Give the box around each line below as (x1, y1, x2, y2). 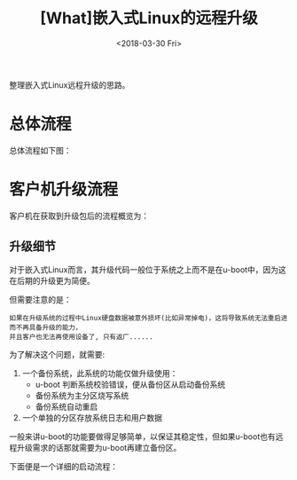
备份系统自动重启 (35, 401, 98, 412)
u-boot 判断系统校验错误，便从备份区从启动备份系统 (35, 379, 226, 390)
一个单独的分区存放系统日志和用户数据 (21, 412, 162, 422)
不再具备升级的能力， (15, 323, 82, 332)
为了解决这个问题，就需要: (9, 349, 106, 359)
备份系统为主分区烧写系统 (35, 390, 129, 400)
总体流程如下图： (9, 145, 72, 155)
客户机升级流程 (9, 179, 119, 200)
